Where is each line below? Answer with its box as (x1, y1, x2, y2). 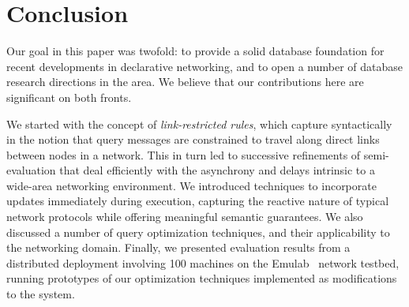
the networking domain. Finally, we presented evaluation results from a (6, 239, 351, 256)
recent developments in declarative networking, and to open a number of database (6, 58, 403, 74)
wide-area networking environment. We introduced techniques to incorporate (6, 177, 377, 193)
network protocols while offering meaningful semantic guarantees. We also (6, 208, 363, 225)
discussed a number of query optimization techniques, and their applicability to (6, 223, 390, 240)
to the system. (6, 286, 75, 302)
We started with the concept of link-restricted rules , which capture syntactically (6, 115, 392, 132)
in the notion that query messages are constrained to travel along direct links (6, 131, 380, 148)
